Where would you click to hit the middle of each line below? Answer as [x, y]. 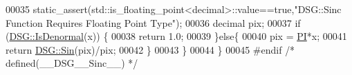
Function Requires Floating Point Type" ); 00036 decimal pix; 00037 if [153, 22]
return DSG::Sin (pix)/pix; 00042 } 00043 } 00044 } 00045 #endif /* [150, 49]
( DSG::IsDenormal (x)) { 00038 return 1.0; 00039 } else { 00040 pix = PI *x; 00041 [176, 36]
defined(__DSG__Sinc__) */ [72, 63]
